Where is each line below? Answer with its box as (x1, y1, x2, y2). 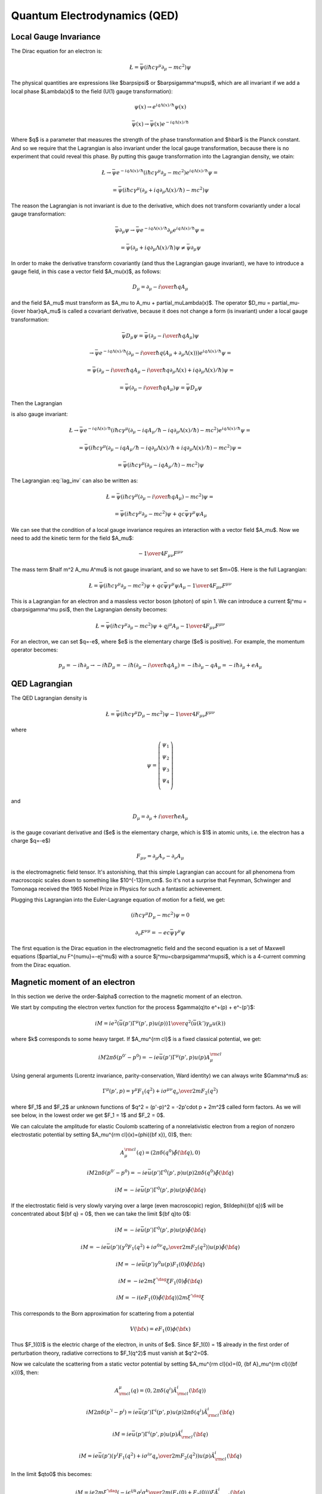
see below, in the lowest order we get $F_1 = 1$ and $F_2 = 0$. (11, 1112, 165, 1119)
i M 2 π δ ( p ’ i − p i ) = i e (86, 1408, 139, 1416)
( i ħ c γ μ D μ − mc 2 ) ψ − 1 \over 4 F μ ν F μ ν (120, 709, 215, 719)
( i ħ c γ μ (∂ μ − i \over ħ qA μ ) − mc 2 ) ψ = (120, 492, 214, 501)
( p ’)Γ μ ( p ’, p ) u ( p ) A (163, 1052, 210, 1061)
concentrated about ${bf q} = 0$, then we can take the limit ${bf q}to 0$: (11, 1210, 191, 1217)
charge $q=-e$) (11, 837, 51, 844)
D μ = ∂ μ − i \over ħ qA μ (132, 284, 188, 292)
